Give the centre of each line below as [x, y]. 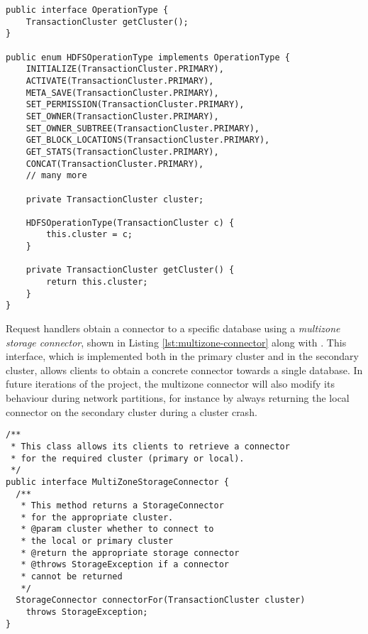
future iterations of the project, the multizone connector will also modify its [170, 384]
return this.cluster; [97, 282]
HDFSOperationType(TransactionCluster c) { [130, 223]
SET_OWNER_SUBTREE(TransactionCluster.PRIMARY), [143, 128]
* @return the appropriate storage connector [130, 553]
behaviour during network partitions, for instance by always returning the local [178, 398]
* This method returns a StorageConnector [122, 506]
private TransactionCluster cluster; [115, 199]
